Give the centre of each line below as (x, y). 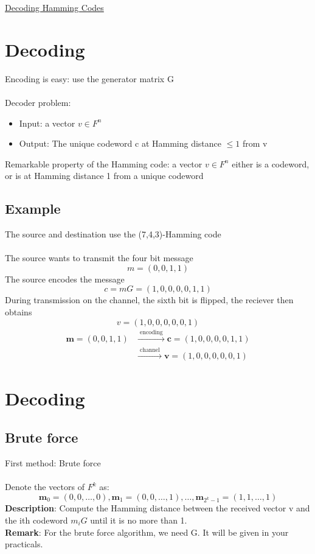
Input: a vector (47, 123)
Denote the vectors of (45, 487)
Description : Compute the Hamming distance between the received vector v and (157, 508)
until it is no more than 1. (139, 520)
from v (255, 143)
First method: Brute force (53, 462)
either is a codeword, (271, 163)
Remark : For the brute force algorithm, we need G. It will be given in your (147, 532)
